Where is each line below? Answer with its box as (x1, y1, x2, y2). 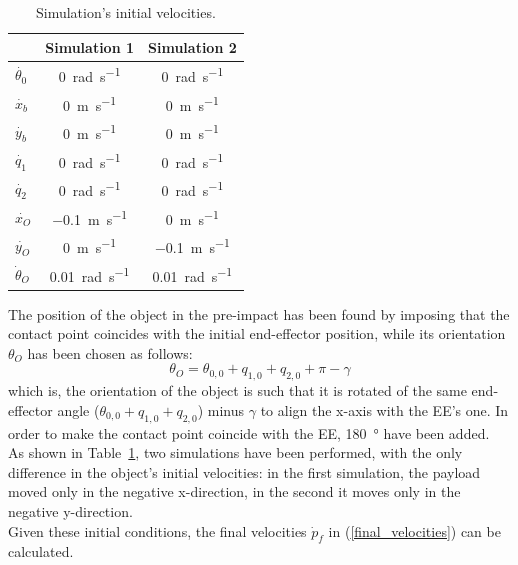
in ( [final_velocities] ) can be (328, 520, 501, 541)
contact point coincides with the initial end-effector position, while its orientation (8, 323, 506, 344)
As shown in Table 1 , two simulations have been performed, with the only (8, 442, 463, 463)
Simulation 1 (45, 36, 135, 57)
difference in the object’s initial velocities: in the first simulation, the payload (8, 461, 481, 482)
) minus (197, 399, 245, 420)
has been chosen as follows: (27, 342, 193, 363)
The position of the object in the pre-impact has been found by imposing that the (8, 303, 510, 324)
